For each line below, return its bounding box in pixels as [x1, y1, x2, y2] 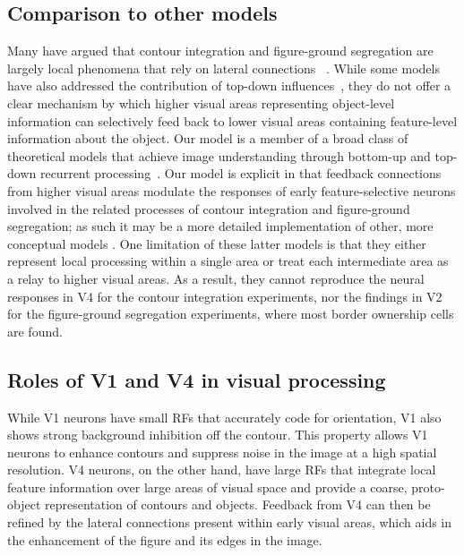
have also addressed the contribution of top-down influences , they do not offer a [7, 76, 451, 95]
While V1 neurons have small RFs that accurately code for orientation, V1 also [7, 407, 442, 426]
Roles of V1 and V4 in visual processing [7, 365, 386, 393]
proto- [411, 477, 445, 496]
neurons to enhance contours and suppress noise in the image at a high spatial [7, 442, 437, 461]
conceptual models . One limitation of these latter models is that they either [7, 234, 426, 252]
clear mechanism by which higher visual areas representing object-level [7, 93, 395, 112]
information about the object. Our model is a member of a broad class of [7, 129, 408, 148]
